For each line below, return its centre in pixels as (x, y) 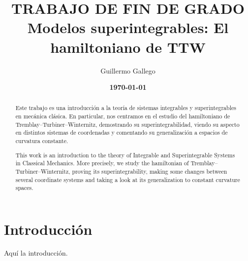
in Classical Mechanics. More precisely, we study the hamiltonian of (102, 163)
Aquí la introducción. (36, 252)
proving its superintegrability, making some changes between (150, 171)
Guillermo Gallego (128, 70)
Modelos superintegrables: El (128, 27)
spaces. (24, 188)
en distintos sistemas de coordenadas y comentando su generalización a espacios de (122, 132)
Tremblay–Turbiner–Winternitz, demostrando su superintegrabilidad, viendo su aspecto (127, 124)
